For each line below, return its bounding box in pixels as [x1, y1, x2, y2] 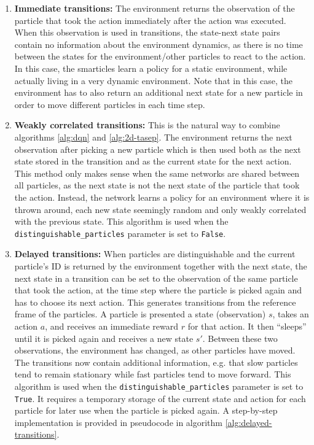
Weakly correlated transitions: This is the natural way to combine [14, 118, 280, 131]
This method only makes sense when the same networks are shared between [14, 166, 300, 179]
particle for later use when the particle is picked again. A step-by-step [14, 404, 278, 417]
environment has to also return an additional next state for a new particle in [14, 86, 303, 99]
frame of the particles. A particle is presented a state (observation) [14, 308, 266, 320]
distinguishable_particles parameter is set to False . [14, 226, 226, 239]
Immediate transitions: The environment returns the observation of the [14, 2, 295, 14]
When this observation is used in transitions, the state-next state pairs [14, 26, 280, 39]
